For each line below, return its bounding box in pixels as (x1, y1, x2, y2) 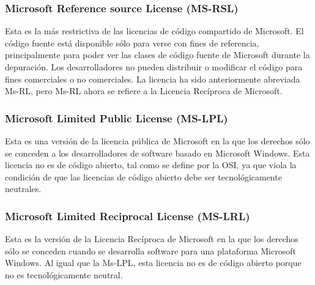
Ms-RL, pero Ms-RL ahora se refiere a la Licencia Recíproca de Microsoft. (5, 84, 283, 97)
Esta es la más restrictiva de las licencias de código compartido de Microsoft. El (5, 24, 304, 37)
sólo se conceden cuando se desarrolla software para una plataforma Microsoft (5, 244, 296, 257)
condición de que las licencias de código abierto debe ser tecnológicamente (5, 170, 282, 183)
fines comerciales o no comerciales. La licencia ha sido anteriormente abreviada (5, 72, 300, 85)
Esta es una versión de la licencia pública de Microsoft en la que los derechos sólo (5, 135, 310, 147)
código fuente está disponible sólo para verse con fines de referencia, (5, 36, 259, 49)
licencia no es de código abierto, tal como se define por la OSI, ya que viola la (5, 158, 297, 171)
